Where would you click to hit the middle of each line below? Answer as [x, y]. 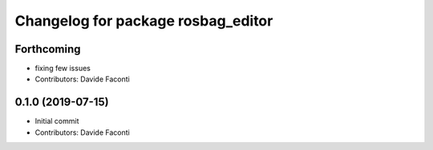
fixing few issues [63, 69]
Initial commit [57, 121]
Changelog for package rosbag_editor [144, 21]
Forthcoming [48, 49]
